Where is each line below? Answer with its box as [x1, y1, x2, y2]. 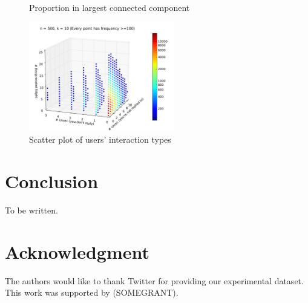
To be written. [5, 203, 58, 216]
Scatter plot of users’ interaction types [29, 133, 171, 146]
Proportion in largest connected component [29, 1, 190, 13]
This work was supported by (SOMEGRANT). [5, 286, 179, 299]
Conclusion [5, 168, 99, 193]
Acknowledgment [5, 239, 149, 264]
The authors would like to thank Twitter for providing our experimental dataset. [5, 274, 304, 287]
